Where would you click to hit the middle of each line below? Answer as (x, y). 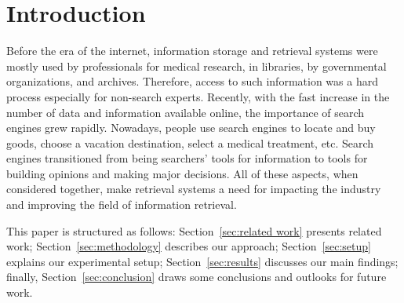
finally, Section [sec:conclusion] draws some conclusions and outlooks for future (197, 277)
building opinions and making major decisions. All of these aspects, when (182, 173)
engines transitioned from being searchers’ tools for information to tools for (187, 158)
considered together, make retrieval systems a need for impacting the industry (194, 189)
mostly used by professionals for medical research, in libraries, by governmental (197, 66)
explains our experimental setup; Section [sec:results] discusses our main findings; (202, 261)
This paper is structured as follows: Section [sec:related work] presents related (194, 230)
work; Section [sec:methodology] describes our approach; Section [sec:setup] (189, 246)
